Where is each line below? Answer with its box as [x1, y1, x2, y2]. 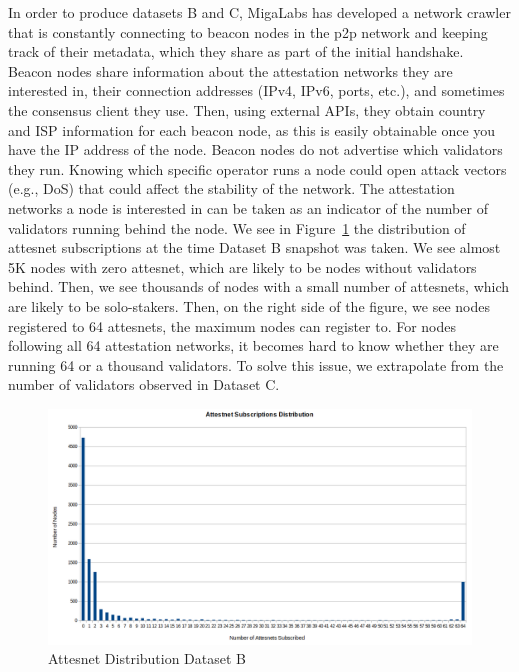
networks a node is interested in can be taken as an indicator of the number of [8, 197, 488, 218]
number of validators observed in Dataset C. [8, 374, 280, 395]
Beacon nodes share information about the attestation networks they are [8, 60, 453, 81]
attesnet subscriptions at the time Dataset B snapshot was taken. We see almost [8, 237, 501, 258]
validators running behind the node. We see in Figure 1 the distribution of [8, 217, 466, 238]
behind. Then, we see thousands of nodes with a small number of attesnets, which [8, 276, 510, 297]
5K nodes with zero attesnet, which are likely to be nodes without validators [8, 256, 477, 277]
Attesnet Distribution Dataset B [48, 648, 247, 669]
